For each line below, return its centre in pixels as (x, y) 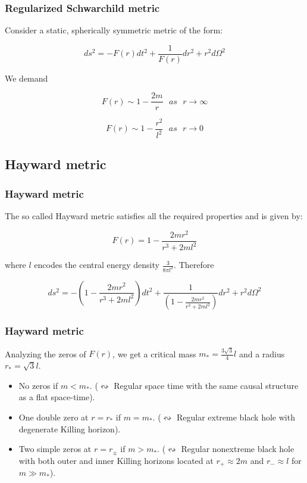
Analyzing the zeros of (46, 353)
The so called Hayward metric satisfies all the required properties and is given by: (154, 216)
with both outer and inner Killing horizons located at (116, 460)
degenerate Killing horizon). (70, 429)
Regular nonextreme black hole (238, 449)
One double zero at (54, 417)
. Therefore (194, 265)
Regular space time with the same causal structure (206, 385)
